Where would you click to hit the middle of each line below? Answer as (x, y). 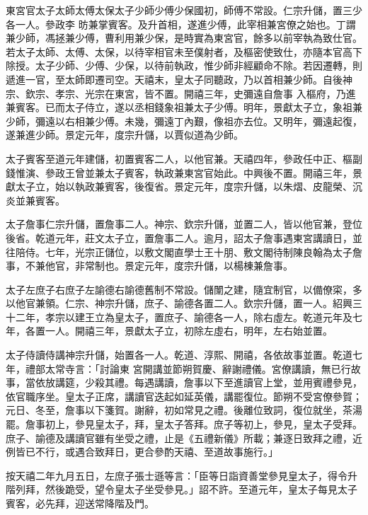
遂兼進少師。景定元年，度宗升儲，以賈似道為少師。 (125, 135)
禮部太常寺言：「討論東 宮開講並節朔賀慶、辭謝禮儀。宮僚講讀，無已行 (188, 368)
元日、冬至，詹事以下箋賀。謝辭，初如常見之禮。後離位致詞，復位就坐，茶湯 (184, 410)
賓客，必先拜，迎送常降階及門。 (80, 503)
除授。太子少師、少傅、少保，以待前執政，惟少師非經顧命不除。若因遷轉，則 (184, 65)
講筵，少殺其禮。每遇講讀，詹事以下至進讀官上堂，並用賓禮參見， (208, 382)
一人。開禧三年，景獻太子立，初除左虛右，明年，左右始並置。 (189, 331)
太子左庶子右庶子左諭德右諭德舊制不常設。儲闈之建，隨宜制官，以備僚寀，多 (184, 289)
